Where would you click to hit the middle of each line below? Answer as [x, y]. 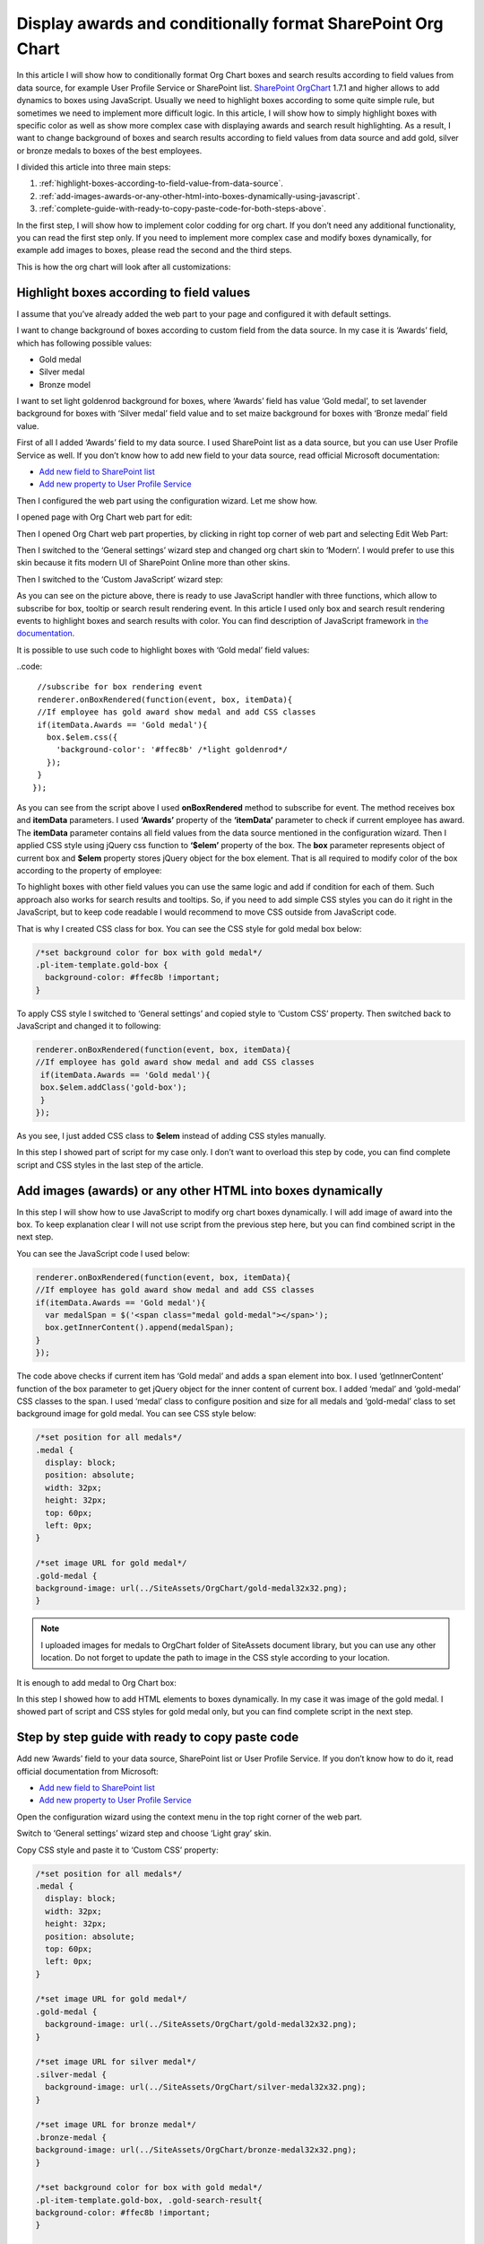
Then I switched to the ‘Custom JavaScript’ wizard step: [120, 579]
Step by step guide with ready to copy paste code [158, 1737]
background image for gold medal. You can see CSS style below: [137, 1414]
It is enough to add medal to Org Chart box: [96, 1682]
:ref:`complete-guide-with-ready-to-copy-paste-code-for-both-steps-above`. [183, 209]
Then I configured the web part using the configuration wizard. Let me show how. [167, 500]
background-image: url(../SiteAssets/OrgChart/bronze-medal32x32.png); [196, 2150]
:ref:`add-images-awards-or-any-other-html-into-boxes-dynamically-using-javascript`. [199, 196]
